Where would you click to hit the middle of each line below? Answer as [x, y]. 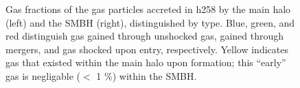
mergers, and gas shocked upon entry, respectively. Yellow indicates [147, 49]
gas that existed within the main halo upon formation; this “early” [146, 62]
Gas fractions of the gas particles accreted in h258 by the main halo [148, 9]
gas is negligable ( [43, 75]
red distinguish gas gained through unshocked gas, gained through [145, 36]
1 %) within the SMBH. [147, 75]
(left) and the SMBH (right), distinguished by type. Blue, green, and [150, 22]
